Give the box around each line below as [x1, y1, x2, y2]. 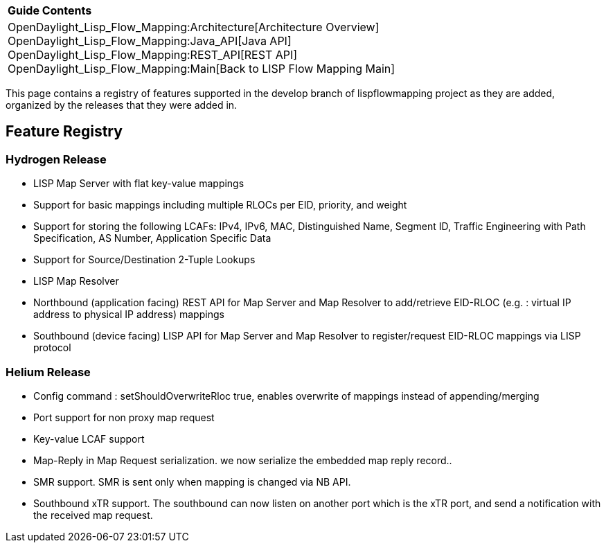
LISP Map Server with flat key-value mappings [33, 177, 244, 190]
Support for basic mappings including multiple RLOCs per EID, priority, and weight [33, 199, 407, 211]
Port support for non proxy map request [33, 411, 215, 423]
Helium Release [6, 364, 91, 379]
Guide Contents [8, 3, 92, 17]
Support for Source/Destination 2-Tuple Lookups [33, 254, 256, 266]
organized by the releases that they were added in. [6, 99, 238, 111]
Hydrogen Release [6, 152, 107, 166]
